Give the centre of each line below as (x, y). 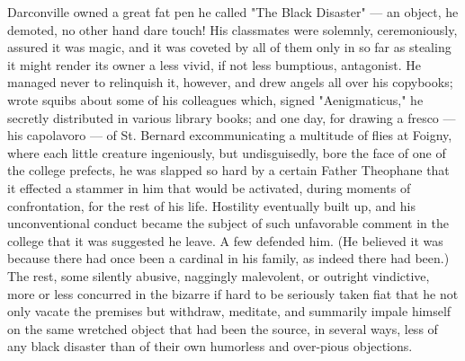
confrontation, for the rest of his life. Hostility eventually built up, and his (211, 205)
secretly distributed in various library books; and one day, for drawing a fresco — (232, 117)
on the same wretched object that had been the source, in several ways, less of (223, 328)
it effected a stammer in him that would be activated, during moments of (209, 187)
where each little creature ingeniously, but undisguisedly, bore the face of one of (227, 152)
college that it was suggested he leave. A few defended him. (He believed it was (225, 240)
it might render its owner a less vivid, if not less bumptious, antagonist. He (214, 64)
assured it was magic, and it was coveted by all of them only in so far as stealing (229, 47)
